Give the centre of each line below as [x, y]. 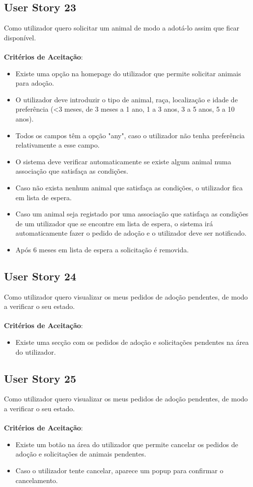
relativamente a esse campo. [57, 145]
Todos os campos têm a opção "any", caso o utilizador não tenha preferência [130, 135]
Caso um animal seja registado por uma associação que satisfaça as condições [132, 214]
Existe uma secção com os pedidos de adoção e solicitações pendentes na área [132, 342]
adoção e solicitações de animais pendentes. [81, 454]
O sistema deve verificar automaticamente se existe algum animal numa [123, 161]
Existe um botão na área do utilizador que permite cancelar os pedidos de [127, 444]
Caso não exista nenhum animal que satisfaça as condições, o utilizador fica [129, 187]
